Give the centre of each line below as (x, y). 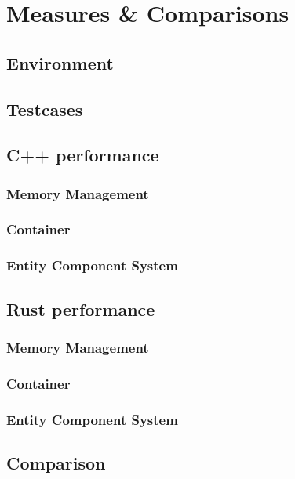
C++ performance (83, 155)
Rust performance (81, 308)
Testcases (45, 109)
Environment (60, 62)
